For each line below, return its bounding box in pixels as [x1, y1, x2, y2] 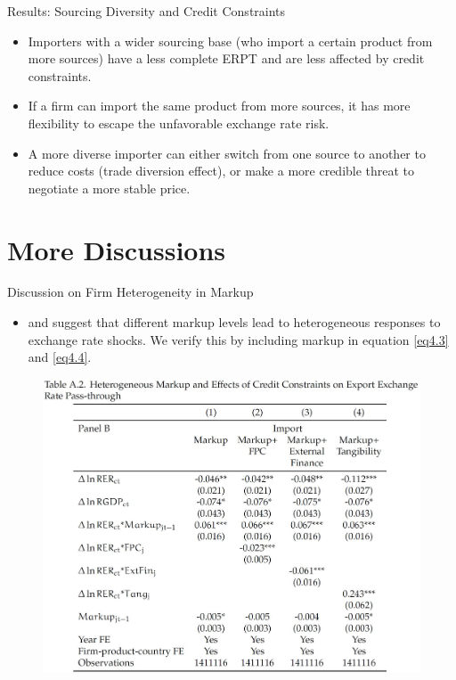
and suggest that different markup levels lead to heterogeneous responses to [28, 313, 441, 332]
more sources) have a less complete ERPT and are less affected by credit [28, 49, 425, 68]
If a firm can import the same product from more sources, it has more [28, 96, 411, 115]
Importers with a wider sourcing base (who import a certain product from [28, 31, 433, 50]
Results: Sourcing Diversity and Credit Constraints [7, 2, 286, 20]
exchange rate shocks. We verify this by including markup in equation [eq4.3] [28, 330, 449, 348]
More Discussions [7, 231, 226, 267]
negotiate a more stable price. [28, 178, 191, 197]
